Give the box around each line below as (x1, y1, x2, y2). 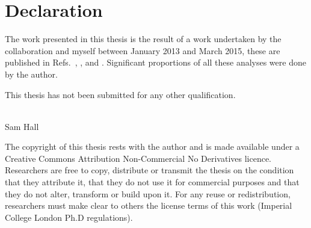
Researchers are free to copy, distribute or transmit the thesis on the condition (5, 164, 294, 176)
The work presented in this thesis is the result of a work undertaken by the (5, 32, 282, 45)
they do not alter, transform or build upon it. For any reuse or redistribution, (5, 187, 291, 200)
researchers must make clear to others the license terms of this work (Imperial (5, 199, 292, 212)
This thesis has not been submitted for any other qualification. (5, 88, 236, 100)
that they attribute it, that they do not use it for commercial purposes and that (5, 176, 300, 188)
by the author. (5, 67, 58, 80)
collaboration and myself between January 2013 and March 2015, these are (5, 44, 280, 57)
